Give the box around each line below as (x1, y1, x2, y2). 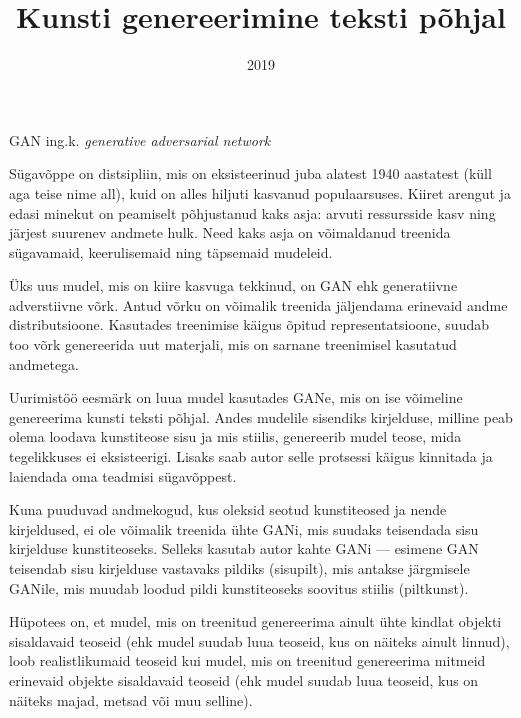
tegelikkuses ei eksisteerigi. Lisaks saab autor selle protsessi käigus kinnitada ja (9, 446, 493, 467)
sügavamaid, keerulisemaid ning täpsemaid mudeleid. (9, 241, 333, 262)
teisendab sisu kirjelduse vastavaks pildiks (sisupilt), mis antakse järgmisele (9, 558, 470, 578)
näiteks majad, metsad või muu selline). (9, 689, 253, 710)
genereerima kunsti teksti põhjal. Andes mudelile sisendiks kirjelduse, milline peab (9, 406, 513, 427)
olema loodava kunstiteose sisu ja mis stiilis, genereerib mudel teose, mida (9, 426, 462, 447)
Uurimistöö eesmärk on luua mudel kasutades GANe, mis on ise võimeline (9, 387, 463, 408)
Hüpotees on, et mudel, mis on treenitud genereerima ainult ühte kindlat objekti (9, 611, 502, 632)
